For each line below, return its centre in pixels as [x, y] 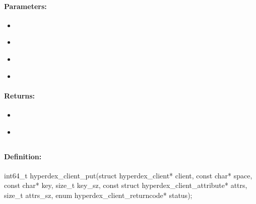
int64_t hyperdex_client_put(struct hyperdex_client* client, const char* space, [128, 175]
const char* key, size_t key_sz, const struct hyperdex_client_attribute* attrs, [126, 185]
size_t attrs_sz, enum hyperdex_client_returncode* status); [98, 195]
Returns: [20, 95]
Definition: [23, 156]
